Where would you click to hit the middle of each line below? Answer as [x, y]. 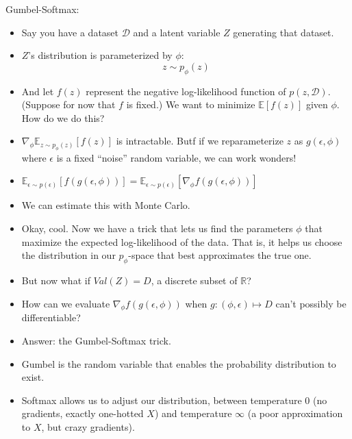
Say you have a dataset [70, 32]
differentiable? [51, 317]
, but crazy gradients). [88, 426]
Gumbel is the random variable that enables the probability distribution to [179, 363]
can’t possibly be [311, 303]
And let [38, 91]
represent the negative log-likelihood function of [186, 91]
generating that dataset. [284, 32]
